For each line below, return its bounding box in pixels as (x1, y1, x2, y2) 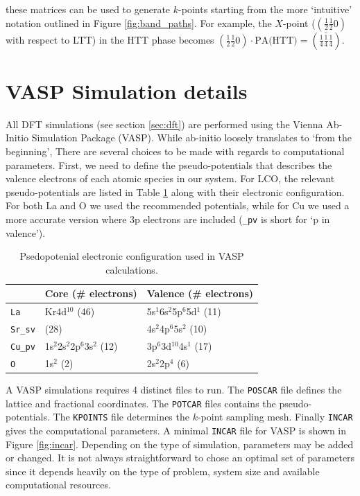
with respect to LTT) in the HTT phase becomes (6, 32, 214, 46)
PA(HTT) (255, 35, 298, 46)
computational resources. (6, 477, 111, 492)
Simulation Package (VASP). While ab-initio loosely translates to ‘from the (31, 130, 352, 145)
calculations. (105, 262, 158, 276)
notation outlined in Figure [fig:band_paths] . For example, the (6, 15, 272, 30)
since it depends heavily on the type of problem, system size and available (6, 463, 320, 478)
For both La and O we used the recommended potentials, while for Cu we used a (6, 198, 350, 213)
